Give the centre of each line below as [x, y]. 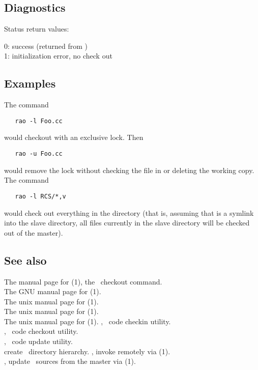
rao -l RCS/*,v [40, 196]
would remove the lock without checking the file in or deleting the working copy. [129, 170]
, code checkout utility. [41, 331]
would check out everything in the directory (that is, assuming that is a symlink [129, 212]
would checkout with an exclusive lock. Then [74, 137]
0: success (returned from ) [46, 46]
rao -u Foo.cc [39, 154]
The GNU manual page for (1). [53, 291]
